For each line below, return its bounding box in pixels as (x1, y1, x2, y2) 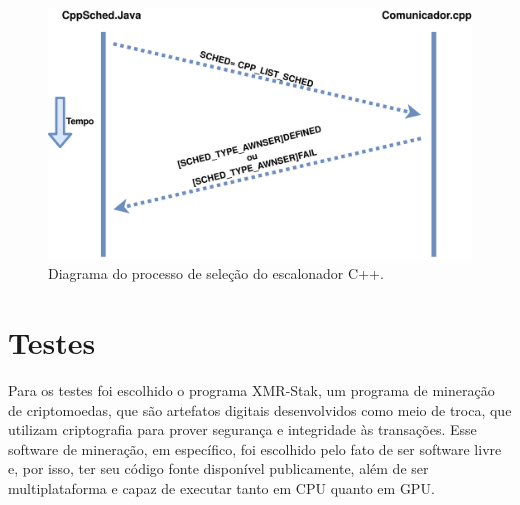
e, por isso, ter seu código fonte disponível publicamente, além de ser (8, 458, 429, 479)
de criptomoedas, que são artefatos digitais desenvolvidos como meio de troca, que (8, 399, 512, 420)
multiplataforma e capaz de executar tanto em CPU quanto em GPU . (8, 478, 435, 499)
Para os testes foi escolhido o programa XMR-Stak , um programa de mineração (8, 380, 495, 401)
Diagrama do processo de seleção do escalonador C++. (48, 263, 384, 284)
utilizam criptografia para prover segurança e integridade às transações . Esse (8, 419, 477, 440)
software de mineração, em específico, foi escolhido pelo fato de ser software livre (8, 438, 502, 459)
